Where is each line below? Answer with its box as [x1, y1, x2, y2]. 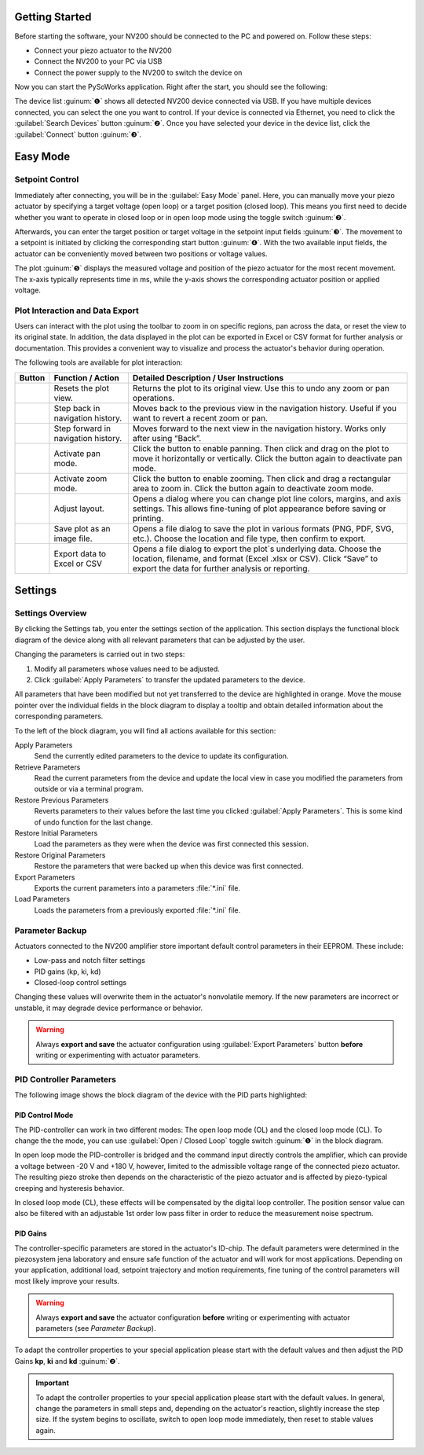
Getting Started [14, 10, 92, 24]
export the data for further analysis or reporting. [132, 563, 310, 574]
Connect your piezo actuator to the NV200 [34, 46, 172, 55]
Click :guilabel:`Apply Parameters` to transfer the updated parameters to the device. [34, 674, 305, 684]
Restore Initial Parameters [14, 829, 98, 838]
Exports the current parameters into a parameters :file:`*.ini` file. [34, 883, 241, 892]
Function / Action [53, 372, 119, 383]
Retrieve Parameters [14, 762, 81, 772]
